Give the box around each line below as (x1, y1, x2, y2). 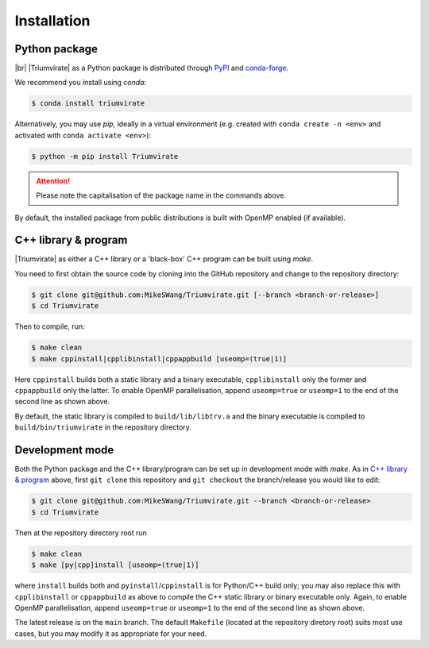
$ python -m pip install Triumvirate (31, 152, 179, 160)
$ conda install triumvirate (31, 99, 145, 108)
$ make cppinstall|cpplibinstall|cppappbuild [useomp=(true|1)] (31, 354, 288, 363)
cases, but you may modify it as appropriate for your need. (14, 628, 207, 638)
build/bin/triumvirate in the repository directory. (14, 422, 192, 432)
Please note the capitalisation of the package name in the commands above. (36, 191, 286, 200)
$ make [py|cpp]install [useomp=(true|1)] (31, 561, 199, 569)
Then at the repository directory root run (14, 528, 147, 538)
